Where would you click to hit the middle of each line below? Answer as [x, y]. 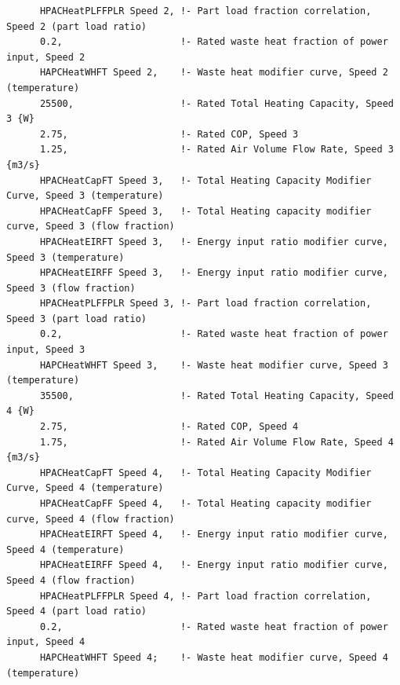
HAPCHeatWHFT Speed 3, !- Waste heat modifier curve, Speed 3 [214, 365]
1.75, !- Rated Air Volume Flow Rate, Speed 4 [216, 442]
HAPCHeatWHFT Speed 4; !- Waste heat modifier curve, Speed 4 [214, 657]
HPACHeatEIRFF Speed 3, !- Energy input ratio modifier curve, [214, 273]
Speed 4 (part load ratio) [76, 612]
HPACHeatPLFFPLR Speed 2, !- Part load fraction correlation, [205, 11]
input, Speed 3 [46, 350]
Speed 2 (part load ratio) [76, 26]
